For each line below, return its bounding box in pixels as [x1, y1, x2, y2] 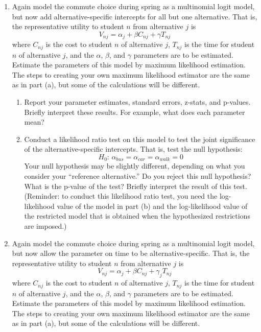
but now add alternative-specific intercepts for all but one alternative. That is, [12, 11, 257, 21]
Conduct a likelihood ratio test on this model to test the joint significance [24, 133, 255, 144]
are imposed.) [24, 221, 67, 231]
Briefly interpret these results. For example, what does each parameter [24, 106, 245, 117]
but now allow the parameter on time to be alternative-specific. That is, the [12, 248, 250, 258]
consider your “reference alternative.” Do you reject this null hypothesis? [24, 171, 251, 181]
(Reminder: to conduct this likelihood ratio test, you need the [24, 191, 218, 201]
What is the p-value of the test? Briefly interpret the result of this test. [24, 180, 247, 191]
